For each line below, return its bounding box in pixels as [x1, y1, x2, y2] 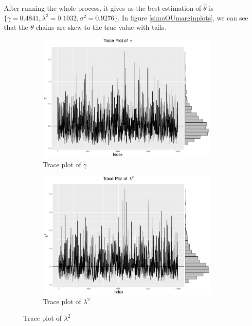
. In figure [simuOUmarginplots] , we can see [117, 12, 248, 22]
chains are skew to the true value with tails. [36, 22, 166, 32]
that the [4, 22, 28, 32]
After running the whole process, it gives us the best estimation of [4, 3, 201, 13]
